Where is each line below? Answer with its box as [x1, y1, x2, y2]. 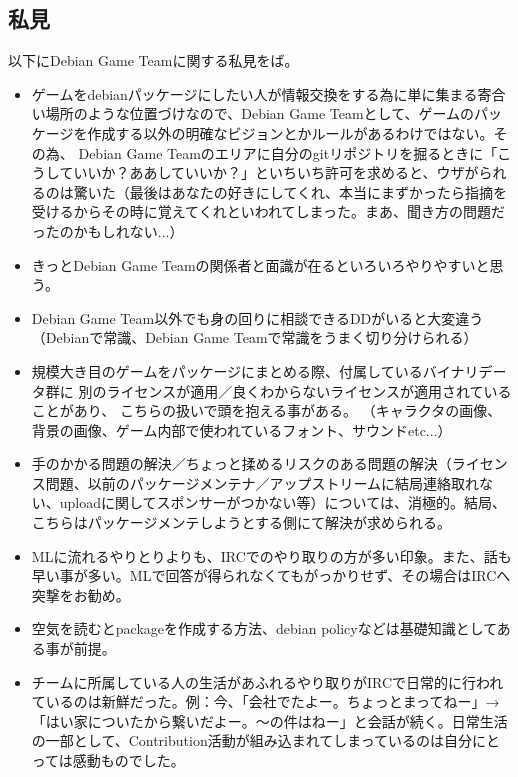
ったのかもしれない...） [31, 220, 184, 241]
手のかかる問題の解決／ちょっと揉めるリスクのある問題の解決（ [31, 453, 452, 474]
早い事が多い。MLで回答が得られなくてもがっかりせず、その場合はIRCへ [31, 565, 511, 586]
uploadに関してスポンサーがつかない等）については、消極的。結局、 [59, 492, 506, 513]
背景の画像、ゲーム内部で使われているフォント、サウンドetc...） [31, 419, 452, 440]
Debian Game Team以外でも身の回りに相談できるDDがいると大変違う [31, 307, 484, 328]
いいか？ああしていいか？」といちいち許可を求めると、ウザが [73, 162, 479, 183]
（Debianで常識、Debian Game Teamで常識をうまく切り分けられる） [31, 327, 478, 348]
